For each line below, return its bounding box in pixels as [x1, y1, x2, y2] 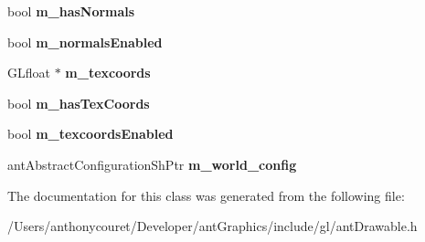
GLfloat [7, 63, 50, 82]
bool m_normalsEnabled [7, 32, 163, 51]
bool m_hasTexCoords [7, 93, 150, 112]
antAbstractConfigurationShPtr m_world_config [7, 154, 297, 174]
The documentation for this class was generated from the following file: [7, 185, 405, 205]
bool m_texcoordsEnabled [7, 124, 174, 143]
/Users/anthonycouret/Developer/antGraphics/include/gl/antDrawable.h [7, 216, 418, 236]
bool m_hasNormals [7, 2, 135, 20]
